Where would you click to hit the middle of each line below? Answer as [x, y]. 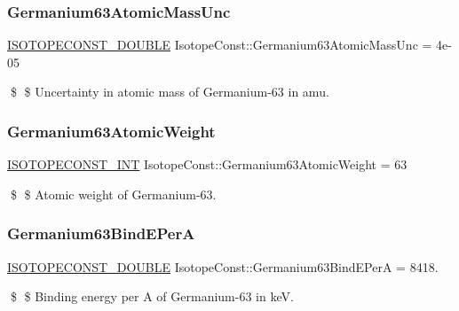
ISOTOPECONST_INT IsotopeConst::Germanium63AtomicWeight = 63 [207, 164]
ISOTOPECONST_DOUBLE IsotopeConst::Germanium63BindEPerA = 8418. [223, 266]
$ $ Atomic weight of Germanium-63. [113, 194]
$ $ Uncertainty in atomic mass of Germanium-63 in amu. [170, 92]
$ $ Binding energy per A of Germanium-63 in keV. [152, 296]
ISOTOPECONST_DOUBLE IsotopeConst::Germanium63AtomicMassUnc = [220, 45]
